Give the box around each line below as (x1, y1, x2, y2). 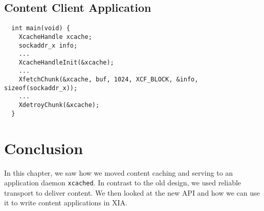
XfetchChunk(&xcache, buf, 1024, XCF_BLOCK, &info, (18, 76, 199, 83)
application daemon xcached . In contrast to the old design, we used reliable (4, 177, 241, 188)
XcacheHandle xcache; (18, 33, 92, 40)
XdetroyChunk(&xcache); (18, 101, 100, 109)
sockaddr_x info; (18, 41, 78, 49)
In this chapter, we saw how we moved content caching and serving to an (4, 167, 233, 178)
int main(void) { (11, 25, 70, 32)
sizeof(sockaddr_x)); (4, 84, 78, 92)
